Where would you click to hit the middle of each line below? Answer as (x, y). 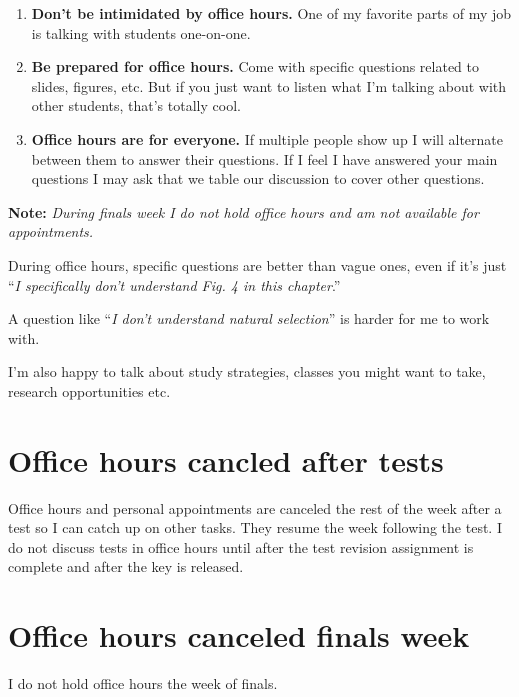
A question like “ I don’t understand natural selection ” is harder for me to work (249, 318)
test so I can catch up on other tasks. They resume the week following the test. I (255, 527)
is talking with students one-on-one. (141, 32)
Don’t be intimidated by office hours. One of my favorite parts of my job (271, 13)
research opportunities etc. (89, 390)
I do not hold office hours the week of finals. (143, 683)
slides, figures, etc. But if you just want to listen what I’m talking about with (269, 85)
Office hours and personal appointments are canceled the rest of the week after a (255, 507)
